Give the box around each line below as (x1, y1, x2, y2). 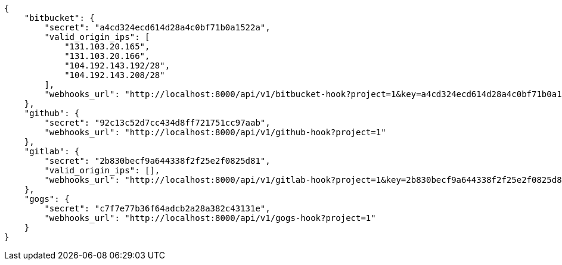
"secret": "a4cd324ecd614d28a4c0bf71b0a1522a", (44, 23, 271, 32)
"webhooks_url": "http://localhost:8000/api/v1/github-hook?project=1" (44, 127, 386, 137)
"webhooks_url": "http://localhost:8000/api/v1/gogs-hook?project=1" (44, 213, 376, 223)
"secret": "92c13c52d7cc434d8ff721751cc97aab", (44, 118, 271, 127)
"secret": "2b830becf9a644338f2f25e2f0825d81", (44, 156, 271, 166)
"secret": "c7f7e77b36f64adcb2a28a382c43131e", (44, 204, 271, 213)
